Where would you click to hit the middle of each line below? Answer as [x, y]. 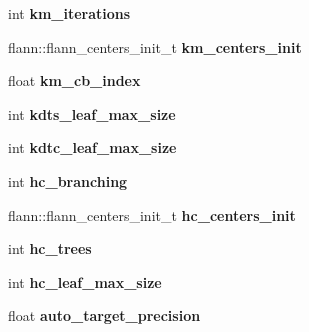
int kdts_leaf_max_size [92, 113]
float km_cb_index [74, 80]
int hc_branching [68, 180]
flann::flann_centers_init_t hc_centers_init [152, 214]
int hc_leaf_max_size [85, 281]
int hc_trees [50, 248]
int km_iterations [69, 13]
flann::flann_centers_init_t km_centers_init [155, 46]
